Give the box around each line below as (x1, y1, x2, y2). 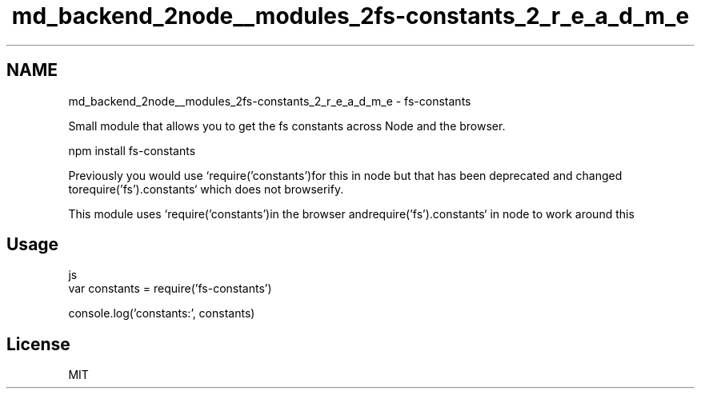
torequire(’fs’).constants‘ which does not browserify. (68, 182, 344, 196)
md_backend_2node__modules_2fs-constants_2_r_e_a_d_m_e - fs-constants (68, 94, 471, 108)
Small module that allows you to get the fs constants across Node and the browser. (68, 118, 506, 133)
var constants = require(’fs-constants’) (68, 281, 272, 296)
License (6, 333, 70, 354)
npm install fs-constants (68, 143, 196, 158)
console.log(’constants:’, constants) (68, 306, 255, 321)
